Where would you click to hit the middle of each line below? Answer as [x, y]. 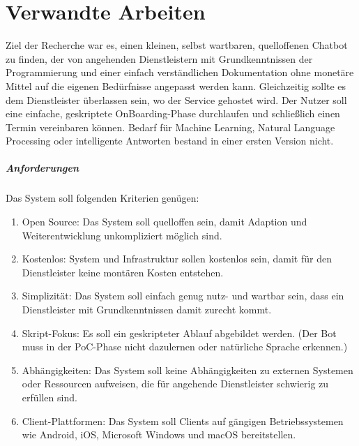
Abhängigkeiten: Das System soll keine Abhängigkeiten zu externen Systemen [188, 370]
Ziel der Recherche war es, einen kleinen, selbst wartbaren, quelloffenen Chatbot [177, 45]
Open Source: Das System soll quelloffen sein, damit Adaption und [165, 222]
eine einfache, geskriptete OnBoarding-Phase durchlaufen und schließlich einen [173, 113]
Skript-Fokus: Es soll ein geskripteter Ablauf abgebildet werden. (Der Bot [179, 333]
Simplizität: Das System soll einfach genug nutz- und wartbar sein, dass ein [183, 296]
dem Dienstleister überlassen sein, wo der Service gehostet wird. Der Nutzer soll [176, 99]
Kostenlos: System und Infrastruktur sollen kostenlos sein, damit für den [177, 259]
